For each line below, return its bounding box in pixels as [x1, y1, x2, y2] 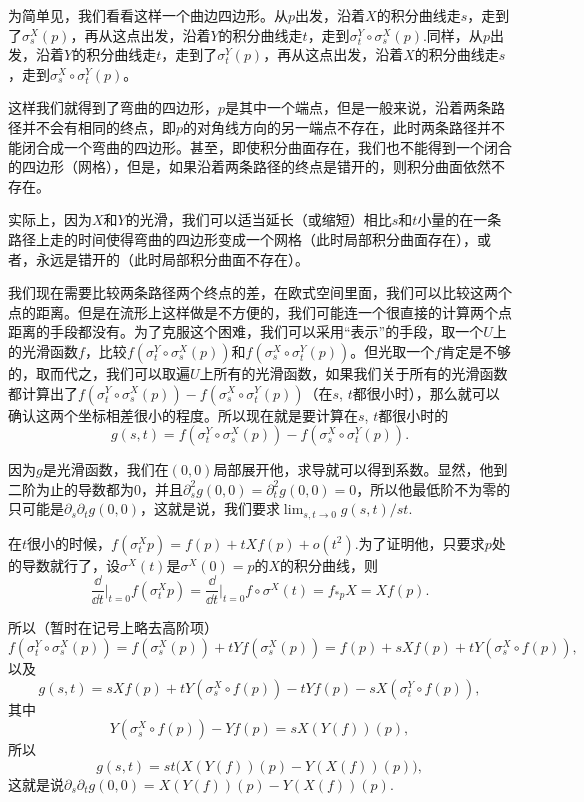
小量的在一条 [417, 209, 502, 230]
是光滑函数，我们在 [42, 459, 169, 480]
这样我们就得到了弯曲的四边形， [8, 97, 218, 118]
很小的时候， [27, 532, 112, 553]
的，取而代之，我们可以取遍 [8, 362, 190, 383]
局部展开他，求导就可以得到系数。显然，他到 [213, 459, 508, 480]
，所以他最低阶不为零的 [356, 478, 511, 499]
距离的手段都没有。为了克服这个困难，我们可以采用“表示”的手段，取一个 [8, 321, 484, 342]
